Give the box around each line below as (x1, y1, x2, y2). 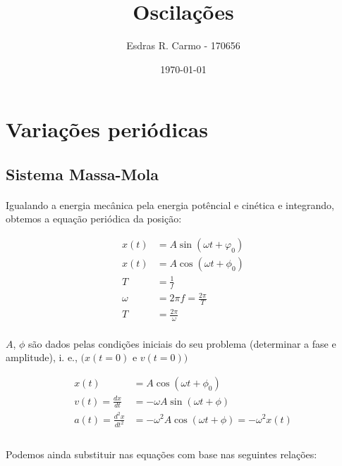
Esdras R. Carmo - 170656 (126, 38, 240, 53)
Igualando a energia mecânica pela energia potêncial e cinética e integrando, (6, 197, 334, 212)
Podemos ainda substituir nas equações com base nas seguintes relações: (6, 447, 317, 462)
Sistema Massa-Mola (6, 163, 159, 184)
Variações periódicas (6, 115, 208, 144)
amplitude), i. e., (6, 350, 78, 365)
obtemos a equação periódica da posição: (6, 211, 182, 226)
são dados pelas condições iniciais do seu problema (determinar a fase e (28, 336, 336, 351)
